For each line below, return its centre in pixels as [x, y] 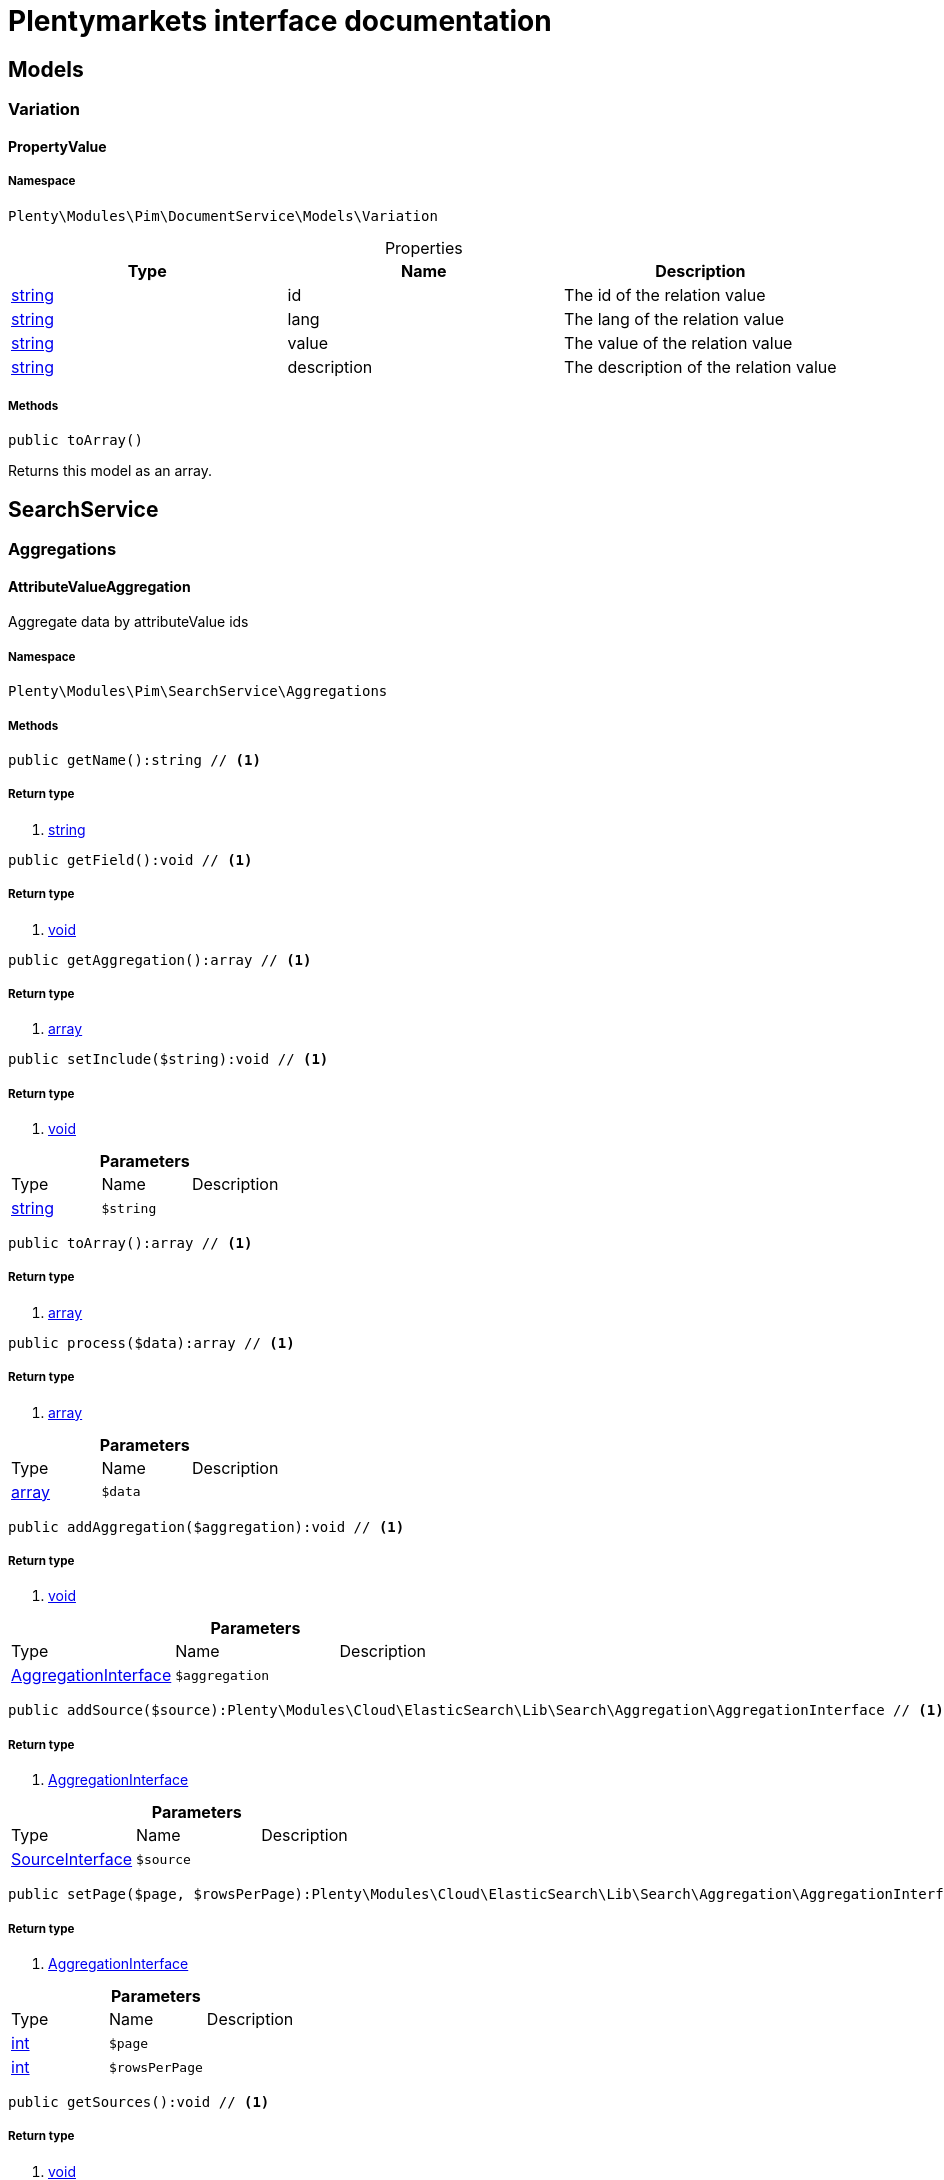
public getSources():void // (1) [139, 2102]
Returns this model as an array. [110, 471]
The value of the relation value [678, 342]
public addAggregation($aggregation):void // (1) [206, 1526]
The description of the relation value [700, 366]
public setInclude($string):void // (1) [168, 1059]
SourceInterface [72, 1859]
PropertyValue [57, 146]
